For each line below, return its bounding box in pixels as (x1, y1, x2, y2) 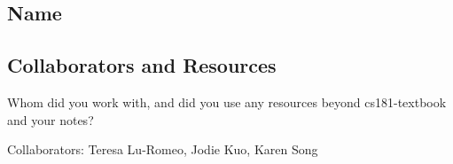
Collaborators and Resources (7, 51, 277, 79)
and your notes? (7, 110, 94, 129)
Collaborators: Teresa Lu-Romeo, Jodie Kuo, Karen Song (7, 140, 318, 159)
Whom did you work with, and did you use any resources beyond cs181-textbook (7, 92, 447, 111)
